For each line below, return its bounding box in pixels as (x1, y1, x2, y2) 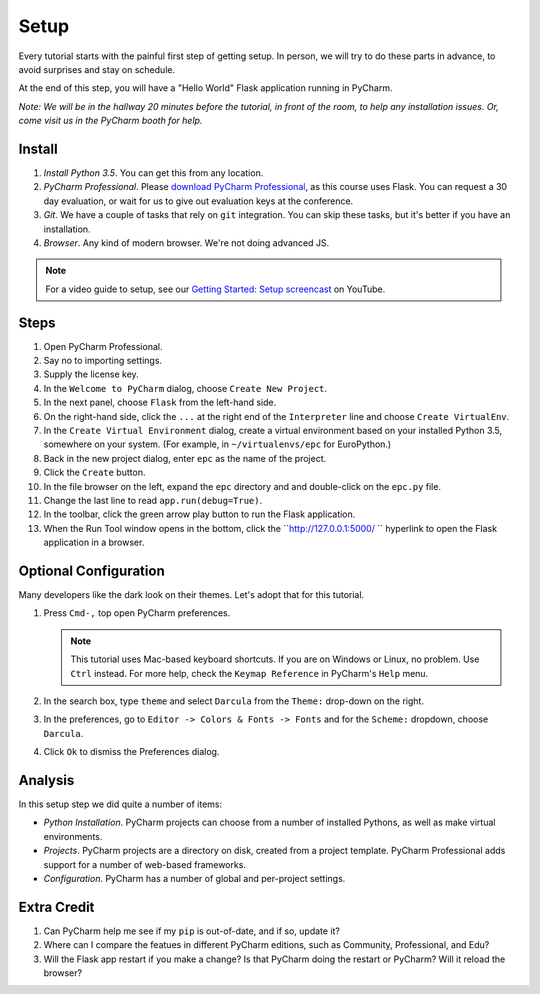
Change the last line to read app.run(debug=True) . (43, 494, 263, 506)
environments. (43, 830, 103, 842)
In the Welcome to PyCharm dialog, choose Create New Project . (43, 382, 328, 394)
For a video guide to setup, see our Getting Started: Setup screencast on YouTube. (45, 283, 386, 295)
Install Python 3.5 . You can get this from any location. (43, 167, 264, 179)
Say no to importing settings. (43, 355, 163, 367)
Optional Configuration (18, 562, 165, 579)
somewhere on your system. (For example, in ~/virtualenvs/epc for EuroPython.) (43, 438, 392, 450)
